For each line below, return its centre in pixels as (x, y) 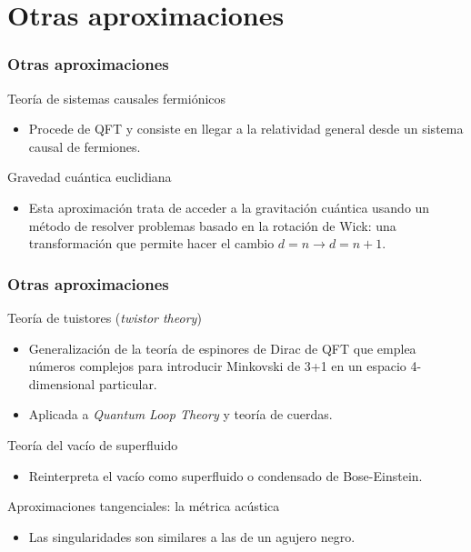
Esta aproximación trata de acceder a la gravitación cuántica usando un (229, 207)
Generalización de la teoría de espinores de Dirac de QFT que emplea (222, 348)
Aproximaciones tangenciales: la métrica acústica (144, 506)
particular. (128, 383)
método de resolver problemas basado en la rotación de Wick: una (212, 225)
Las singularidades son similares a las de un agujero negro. (192, 536)
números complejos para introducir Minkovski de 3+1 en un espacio (217, 366)
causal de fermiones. (85, 146)
